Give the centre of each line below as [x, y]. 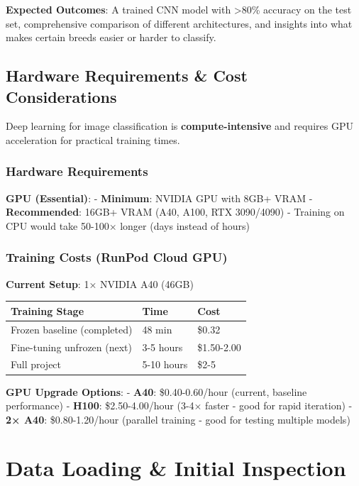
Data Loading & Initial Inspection [176, 468]
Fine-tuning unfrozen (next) [71, 347]
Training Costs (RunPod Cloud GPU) [117, 257]
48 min [157, 329]
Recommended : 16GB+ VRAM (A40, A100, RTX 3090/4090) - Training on [175, 212]
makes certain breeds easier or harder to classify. [111, 37]
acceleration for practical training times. [93, 139]
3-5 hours [162, 347]
